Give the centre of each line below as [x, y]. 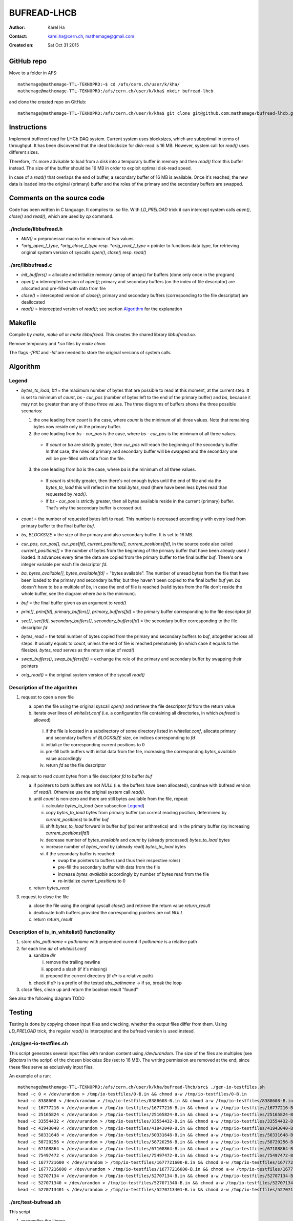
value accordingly [63, 758]
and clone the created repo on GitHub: [48, 102]
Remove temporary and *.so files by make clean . [58, 343]
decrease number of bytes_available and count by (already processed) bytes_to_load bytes [138, 840]
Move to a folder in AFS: [33, 73]
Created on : [21, 45]
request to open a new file [48, 697]
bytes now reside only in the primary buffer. [77, 427]
